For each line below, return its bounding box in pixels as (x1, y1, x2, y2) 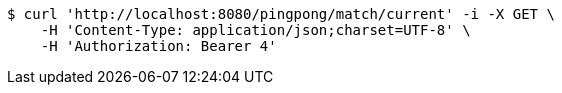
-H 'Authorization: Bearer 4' (40, 38, 277, 54)
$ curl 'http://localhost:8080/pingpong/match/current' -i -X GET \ (7, 6, 555, 22)
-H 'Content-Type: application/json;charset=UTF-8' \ (40, 22, 471, 38)
